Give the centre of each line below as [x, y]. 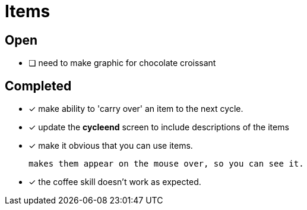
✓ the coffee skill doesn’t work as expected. [115, 182]
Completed [38, 86]
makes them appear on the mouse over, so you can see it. [166, 164]
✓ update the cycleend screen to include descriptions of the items [159, 127]
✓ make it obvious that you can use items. [111, 146]
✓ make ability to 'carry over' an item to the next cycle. [136, 109]
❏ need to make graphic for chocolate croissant [122, 63]
